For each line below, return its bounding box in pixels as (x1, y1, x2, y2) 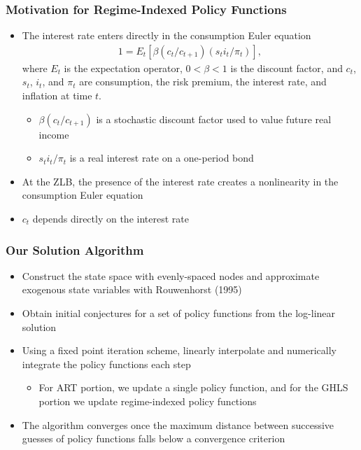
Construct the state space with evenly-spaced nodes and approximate (22, 268, 320, 283)
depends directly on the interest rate (32, 211, 189, 225)
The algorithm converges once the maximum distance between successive (22, 417, 334, 432)
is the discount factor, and (230, 60, 343, 75)
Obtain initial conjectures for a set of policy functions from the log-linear (22, 306, 336, 320)
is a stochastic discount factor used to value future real (96, 111, 332, 126)
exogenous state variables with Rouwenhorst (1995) (22, 282, 242, 297)
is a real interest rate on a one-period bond (69, 150, 254, 165)
